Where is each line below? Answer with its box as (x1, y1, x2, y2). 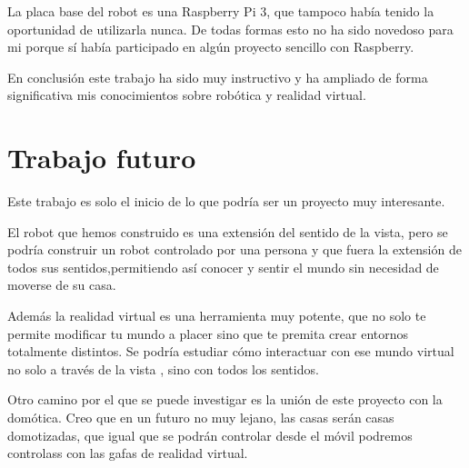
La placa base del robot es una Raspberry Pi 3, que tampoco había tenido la (7, 2, 434, 20)
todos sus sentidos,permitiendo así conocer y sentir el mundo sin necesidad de (7, 257, 439, 276)
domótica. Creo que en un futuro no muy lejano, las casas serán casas (7, 408, 394, 427)
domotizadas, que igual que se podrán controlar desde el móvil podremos (7, 425, 413, 444)
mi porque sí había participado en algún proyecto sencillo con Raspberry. (7, 37, 414, 56)
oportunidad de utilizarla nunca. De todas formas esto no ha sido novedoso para (7, 19, 454, 38)
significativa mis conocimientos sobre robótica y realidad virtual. (7, 85, 366, 105)
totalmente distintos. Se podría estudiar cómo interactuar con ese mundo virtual (7, 342, 454, 361)
